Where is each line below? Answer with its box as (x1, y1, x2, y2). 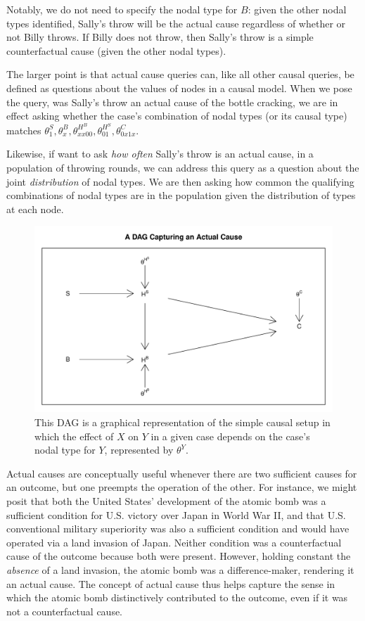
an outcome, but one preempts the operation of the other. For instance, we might (6, 480, 357, 494)
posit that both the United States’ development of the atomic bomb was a (6, 493, 326, 508)
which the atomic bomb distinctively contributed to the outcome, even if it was (6, 590, 348, 605)
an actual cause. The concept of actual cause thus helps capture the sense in (6, 576, 335, 591)
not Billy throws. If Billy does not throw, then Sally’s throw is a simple (6, 30, 314, 44)
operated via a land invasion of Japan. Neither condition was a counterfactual (6, 534, 342, 549)
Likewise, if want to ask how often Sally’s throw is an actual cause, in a (6, 146, 314, 161)
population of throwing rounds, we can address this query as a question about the (6, 160, 359, 174)
